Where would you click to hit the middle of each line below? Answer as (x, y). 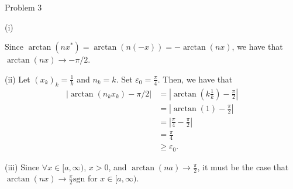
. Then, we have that (195, 79)
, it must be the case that (243, 166)
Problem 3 (23, 7)
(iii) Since (22, 166)
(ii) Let (18, 79)
